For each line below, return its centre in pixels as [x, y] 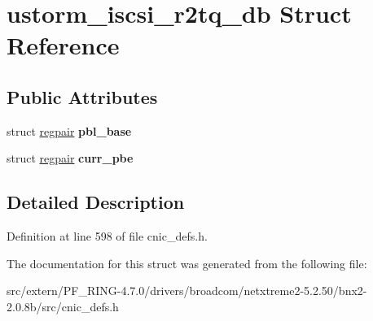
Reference [63, 45]
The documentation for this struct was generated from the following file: [187, 263]
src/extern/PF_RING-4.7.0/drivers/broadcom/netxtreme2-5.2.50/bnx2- [187, 291]
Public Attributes [82, 96]
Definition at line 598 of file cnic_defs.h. [107, 236]
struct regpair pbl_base [69, 130]
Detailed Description [96, 202]
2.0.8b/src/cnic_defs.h [63, 306]
